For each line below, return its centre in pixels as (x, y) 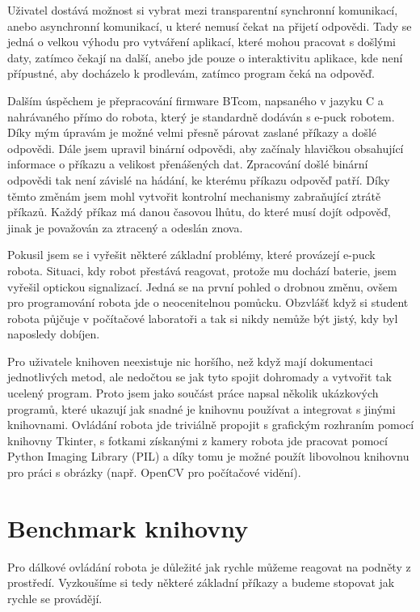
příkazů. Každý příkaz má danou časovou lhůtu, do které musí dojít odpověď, (199, 212)
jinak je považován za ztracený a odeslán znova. (125, 227)
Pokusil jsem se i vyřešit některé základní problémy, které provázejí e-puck (191, 255)
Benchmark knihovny (128, 527)
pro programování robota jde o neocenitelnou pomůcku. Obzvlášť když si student (208, 302)
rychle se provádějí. (55, 598)
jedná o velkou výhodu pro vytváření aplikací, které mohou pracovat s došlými (202, 42)
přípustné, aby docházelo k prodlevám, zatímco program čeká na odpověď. (191, 73)
